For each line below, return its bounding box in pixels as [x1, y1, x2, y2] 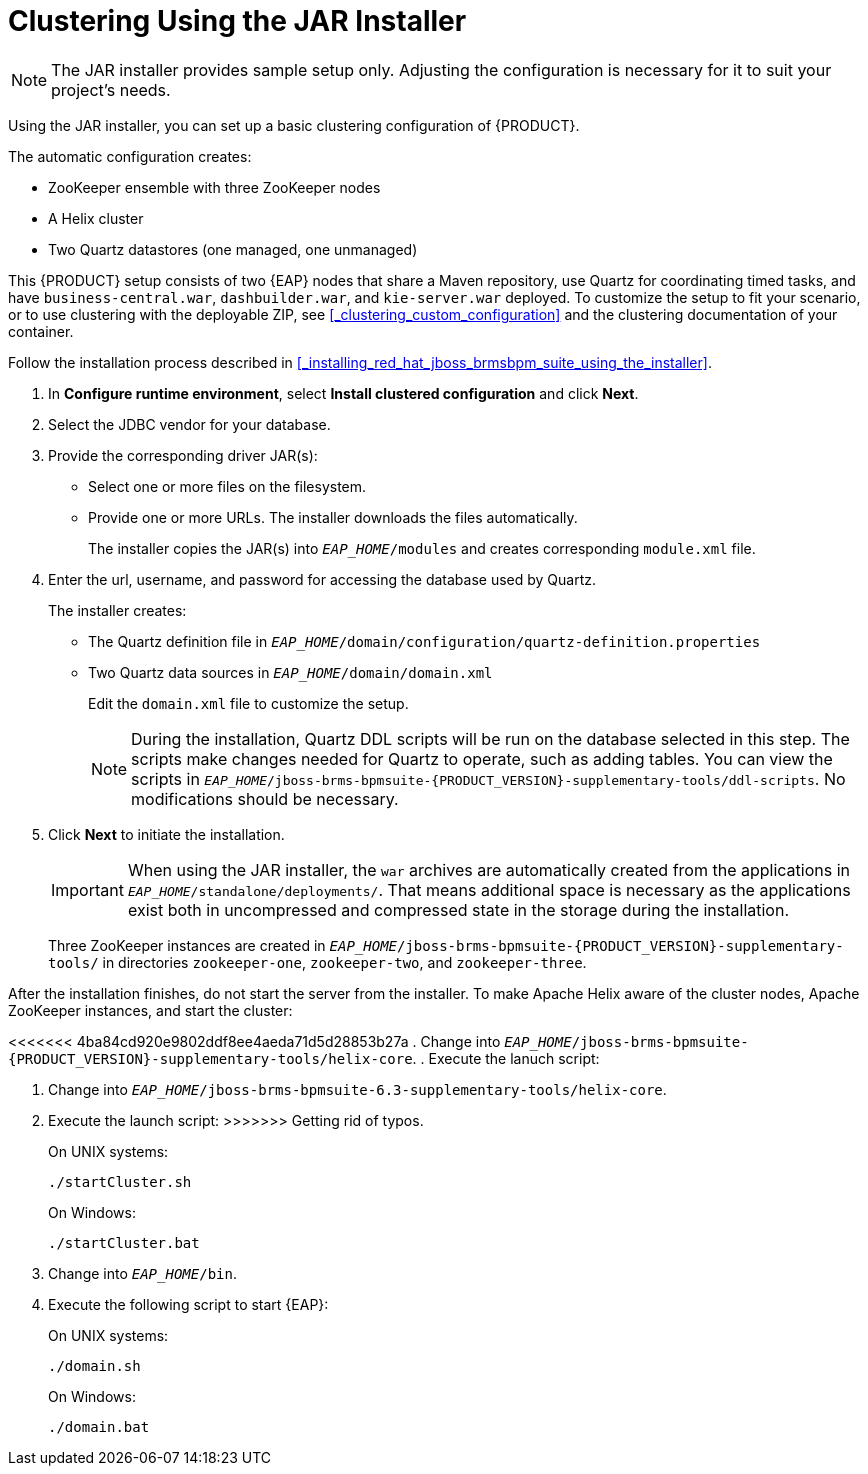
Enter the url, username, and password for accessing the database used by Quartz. [48, 570, 597, 588]
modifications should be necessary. [131, 788, 399, 809]
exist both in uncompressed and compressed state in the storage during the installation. [127, 899, 790, 920]
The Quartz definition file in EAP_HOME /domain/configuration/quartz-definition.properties [88, 632, 761, 650]
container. [8, 322, 74, 340]
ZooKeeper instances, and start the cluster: [8, 1001, 293, 1019]
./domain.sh [48, 1357, 141, 1374]
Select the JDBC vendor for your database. [48, 415, 331, 433]
